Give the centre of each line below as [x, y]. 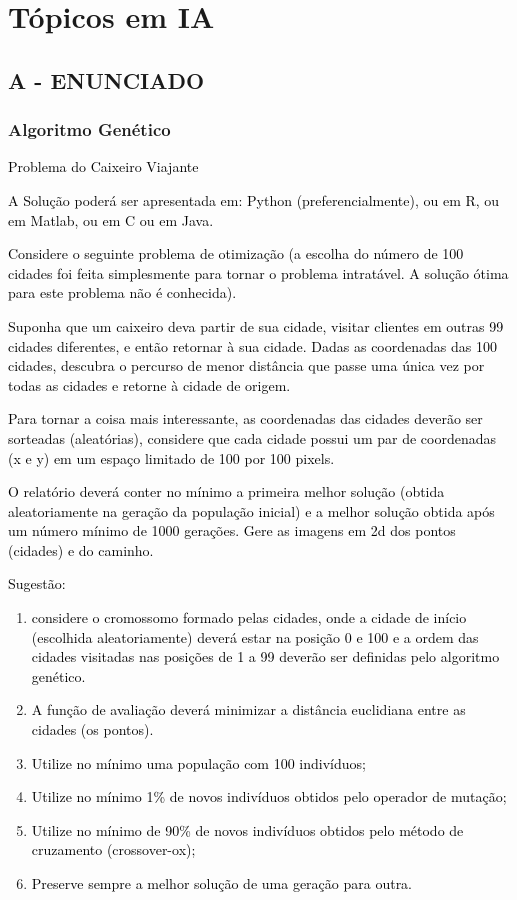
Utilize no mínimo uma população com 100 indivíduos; [198, 762]
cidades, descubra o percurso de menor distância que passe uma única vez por [246, 365]
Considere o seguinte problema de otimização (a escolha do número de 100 [236, 253]
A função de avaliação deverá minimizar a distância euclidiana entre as [248, 709]
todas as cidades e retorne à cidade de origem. [149, 384]
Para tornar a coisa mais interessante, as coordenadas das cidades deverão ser [245, 418]
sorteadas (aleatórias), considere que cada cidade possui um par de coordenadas [252, 437]
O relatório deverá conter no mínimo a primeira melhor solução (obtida [226, 491]
